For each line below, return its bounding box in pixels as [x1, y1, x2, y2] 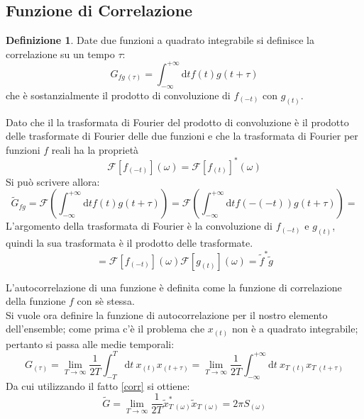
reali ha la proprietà [51, 142, 139, 157]
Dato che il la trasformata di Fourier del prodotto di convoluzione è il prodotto [6, 114, 349, 129]
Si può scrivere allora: [6, 174, 100, 189]
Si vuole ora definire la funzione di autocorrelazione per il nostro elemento [6, 307, 328, 322]
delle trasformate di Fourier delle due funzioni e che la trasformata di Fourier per [6, 128, 358, 143]
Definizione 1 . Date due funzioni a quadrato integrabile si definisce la [6, 33, 314, 48]
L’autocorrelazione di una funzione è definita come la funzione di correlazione [6, 279, 342, 294]
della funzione [6, 294, 66, 308]
